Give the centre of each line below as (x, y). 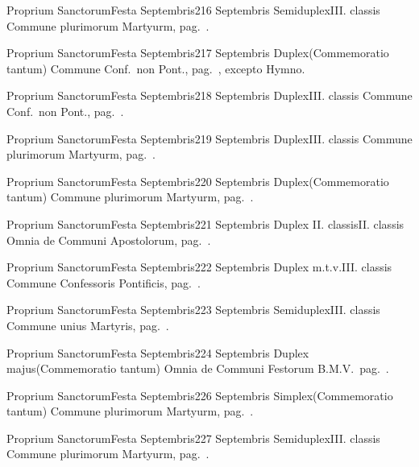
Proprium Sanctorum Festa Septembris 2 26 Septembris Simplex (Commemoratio (200, 395)
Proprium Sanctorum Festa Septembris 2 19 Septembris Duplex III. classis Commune (209, 138)
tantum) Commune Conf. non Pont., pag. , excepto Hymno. (156, 68)
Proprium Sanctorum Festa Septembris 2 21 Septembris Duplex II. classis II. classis (205, 223)
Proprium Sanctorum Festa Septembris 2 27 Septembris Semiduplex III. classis (193, 438)
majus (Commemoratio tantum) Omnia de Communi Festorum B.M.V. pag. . (198, 368)
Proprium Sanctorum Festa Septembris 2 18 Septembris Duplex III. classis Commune (209, 95)
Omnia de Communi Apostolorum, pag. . (109, 240)
